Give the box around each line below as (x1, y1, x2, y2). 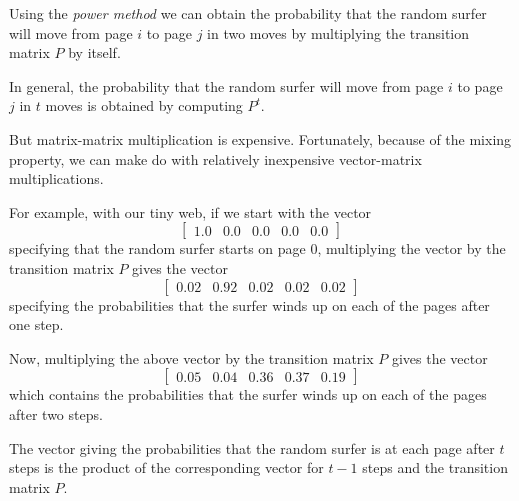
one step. (9, 314, 64, 335)
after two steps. (9, 403, 103, 424)
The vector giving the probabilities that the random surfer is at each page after (9, 437, 495, 458)
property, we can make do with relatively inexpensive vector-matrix (9, 148, 422, 169)
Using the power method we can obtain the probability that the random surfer (9, 3, 487, 23)
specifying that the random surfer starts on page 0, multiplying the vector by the (9, 238, 506, 259)
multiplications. (9, 168, 104, 189)
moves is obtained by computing (45, 95, 243, 116)
